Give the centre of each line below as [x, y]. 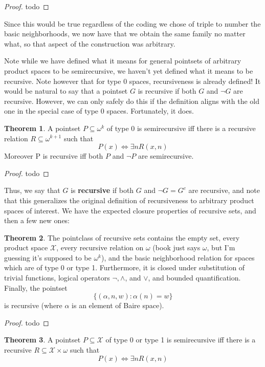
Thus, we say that [32, 190]
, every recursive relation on [100, 247]
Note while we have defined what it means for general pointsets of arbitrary [123, 61]
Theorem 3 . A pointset [42, 340]
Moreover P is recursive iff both [54, 156]
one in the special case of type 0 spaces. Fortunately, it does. [99, 111]
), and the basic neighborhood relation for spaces [178, 257]
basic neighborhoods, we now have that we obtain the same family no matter [125, 34]
